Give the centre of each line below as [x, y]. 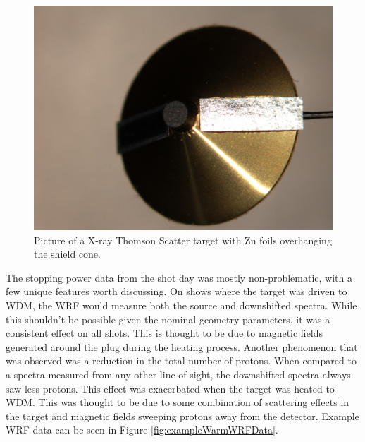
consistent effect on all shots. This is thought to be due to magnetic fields [165, 333]
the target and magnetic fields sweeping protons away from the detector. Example [182, 416]
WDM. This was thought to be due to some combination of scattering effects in [178, 402]
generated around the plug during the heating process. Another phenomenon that [182, 346]
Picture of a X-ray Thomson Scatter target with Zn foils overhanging [183, 240]
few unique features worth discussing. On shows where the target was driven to [177, 291]
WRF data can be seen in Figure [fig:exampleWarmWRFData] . [142, 430]
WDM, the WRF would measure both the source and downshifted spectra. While [181, 305]
